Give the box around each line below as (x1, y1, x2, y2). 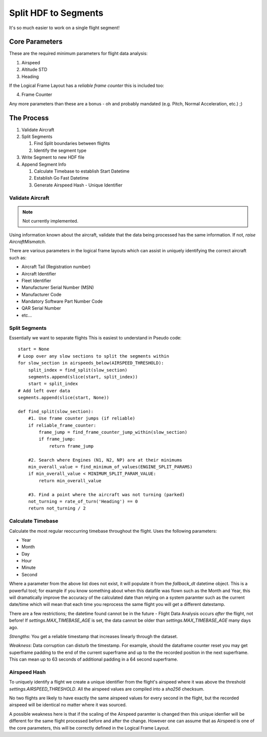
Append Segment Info (21, 161, 66, 167)
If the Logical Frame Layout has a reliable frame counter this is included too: (9, 83, 164, 89)
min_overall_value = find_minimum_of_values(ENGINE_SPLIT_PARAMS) (28, 464, 193, 470)
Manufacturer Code (21, 291, 62, 297)
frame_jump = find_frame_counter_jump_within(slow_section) (39, 429, 187, 435)
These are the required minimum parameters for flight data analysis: (9, 50, 148, 56)
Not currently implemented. (22, 218, 79, 224)
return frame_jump (49, 443, 94, 449)
